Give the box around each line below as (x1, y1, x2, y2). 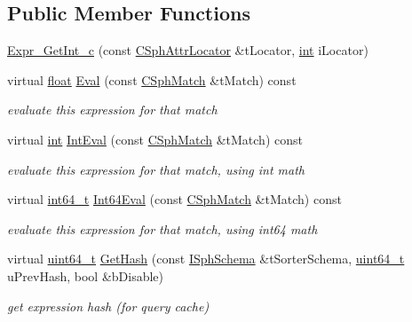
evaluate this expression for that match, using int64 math (7, 219, 318, 238)
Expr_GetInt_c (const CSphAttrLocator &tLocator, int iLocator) (7, 41, 368, 59)
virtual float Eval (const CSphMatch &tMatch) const (7, 70, 297, 89)
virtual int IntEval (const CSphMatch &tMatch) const (7, 130, 303, 148)
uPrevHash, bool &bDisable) (7, 266, 164, 285)
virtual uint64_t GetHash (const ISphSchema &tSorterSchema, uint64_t (7, 249, 405, 268)
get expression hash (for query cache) (7, 296, 210, 315)
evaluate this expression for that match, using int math (7, 160, 305, 178)
